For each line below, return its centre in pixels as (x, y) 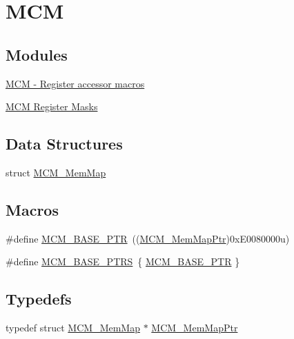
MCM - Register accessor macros (75, 83)
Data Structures (64, 144)
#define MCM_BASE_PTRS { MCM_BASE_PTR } (123, 261)
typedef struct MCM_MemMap (73, 328)
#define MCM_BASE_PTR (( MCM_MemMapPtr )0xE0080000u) (148, 238)
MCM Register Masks (52, 106)
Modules (37, 54)
